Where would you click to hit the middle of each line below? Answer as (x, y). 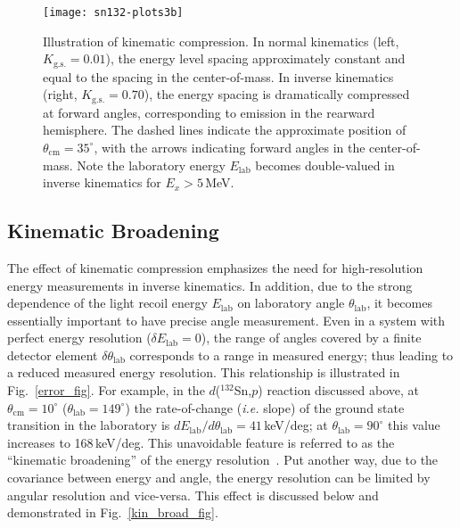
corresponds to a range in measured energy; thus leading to (292, 355)
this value (414, 425)
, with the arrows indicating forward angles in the (230, 147)
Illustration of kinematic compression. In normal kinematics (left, (221, 41)
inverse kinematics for (102, 182)
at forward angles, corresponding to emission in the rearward (209, 112)
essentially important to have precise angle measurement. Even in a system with (226, 320)
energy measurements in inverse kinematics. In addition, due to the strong (210, 285)
